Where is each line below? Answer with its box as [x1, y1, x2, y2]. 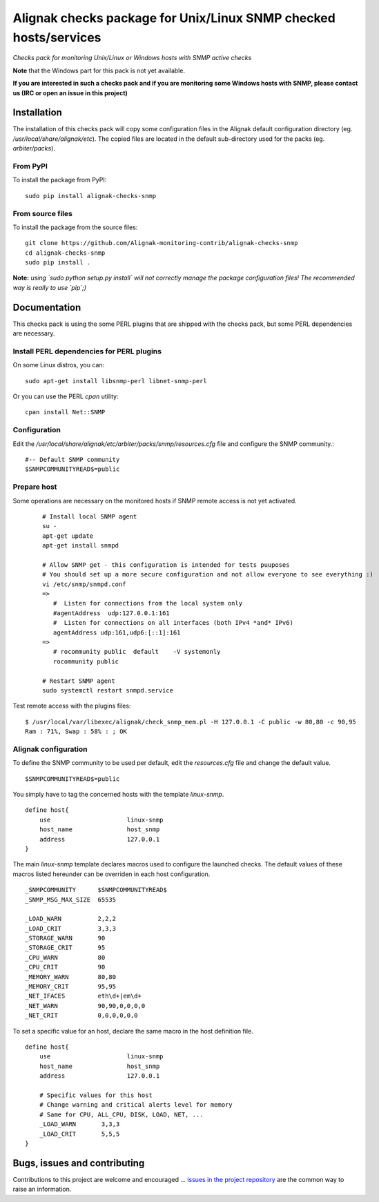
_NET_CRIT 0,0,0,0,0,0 [25, 1011, 138, 1020]
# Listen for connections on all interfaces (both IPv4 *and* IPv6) [52, 619, 293, 627]
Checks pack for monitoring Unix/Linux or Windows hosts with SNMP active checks [12, 54, 252, 62]
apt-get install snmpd [42, 542, 119, 550]
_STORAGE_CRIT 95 [25, 944, 106, 952]
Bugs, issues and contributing [12, 1157, 145, 1169]
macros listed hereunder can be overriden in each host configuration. [12, 870, 211, 878]
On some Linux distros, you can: [12, 361, 105, 369]
